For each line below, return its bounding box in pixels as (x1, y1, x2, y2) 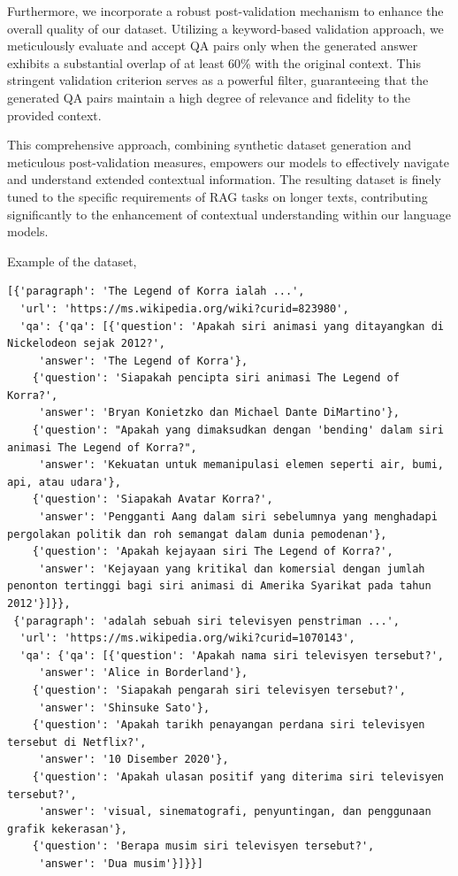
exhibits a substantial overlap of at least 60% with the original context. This (7, 53, 421, 72)
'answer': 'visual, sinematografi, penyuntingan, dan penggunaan (38, 805, 431, 818)
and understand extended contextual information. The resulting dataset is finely (7, 170, 441, 188)
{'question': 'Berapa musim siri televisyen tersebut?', (32, 840, 375, 853)
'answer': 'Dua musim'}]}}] (38, 857, 203, 870)
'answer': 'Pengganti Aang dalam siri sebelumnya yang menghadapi (38, 511, 438, 524)
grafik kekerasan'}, (7, 822, 128, 835)
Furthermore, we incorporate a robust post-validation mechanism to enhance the (7, 2, 444, 19)
